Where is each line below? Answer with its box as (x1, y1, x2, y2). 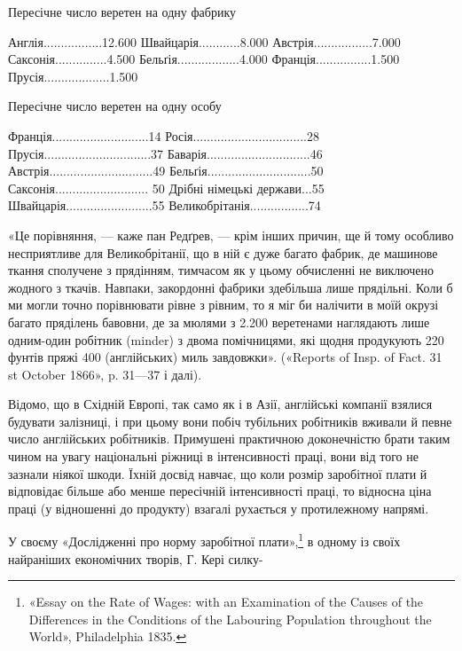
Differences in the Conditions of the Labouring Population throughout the (28, 609, 432, 628)
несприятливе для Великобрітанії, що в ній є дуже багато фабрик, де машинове (8, 243, 438, 262)
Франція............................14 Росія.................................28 (8, 126, 319, 145)
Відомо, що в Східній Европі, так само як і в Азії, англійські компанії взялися (8, 395, 433, 413)
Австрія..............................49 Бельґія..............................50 (8, 161, 324, 180)
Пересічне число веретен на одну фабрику (8, 3, 236, 20)
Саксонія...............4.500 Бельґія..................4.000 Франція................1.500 (8, 50, 400, 68)
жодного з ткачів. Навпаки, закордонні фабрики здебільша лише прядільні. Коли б (8, 278, 453, 296)
